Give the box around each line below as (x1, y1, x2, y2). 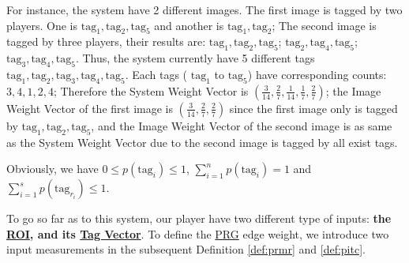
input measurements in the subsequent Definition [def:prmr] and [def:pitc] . (6, 241, 366, 257)
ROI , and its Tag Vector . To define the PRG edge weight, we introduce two (6, 225, 389, 242)
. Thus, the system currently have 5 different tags (75, 50, 315, 66)
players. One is (6, 17, 78, 33)
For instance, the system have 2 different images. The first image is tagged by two (6, 2, 403, 17)
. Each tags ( (125, 66, 188, 82)
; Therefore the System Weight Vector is (53, 82, 249, 99)
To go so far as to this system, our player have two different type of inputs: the (6, 210, 392, 227)
